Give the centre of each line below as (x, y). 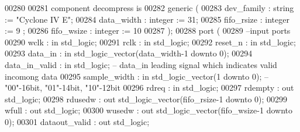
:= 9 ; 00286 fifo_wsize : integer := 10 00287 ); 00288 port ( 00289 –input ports (148, 31)
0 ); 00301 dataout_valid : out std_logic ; (77, 121)
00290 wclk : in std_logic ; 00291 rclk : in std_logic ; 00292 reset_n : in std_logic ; (150, 42)
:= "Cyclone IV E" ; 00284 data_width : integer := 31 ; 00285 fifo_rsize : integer (147, 19)
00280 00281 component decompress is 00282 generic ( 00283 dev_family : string (149, 8)
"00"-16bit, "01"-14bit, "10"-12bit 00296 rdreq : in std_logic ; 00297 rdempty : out (149, 88)
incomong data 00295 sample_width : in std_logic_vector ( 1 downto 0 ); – (137, 76)
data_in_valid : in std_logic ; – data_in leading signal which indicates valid (141, 64)
